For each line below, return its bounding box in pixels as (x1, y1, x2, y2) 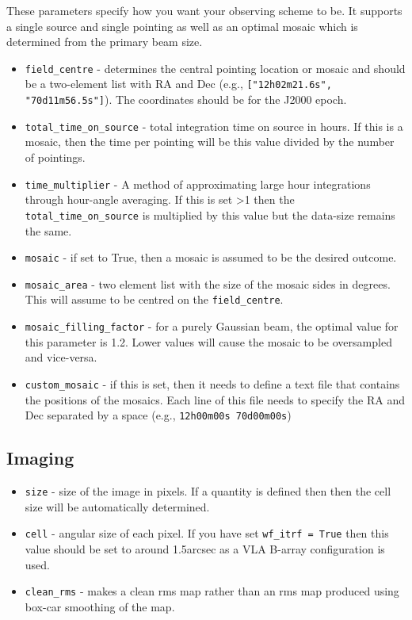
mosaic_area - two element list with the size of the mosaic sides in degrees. (25, 275, 391, 292)
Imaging (6, 446, 74, 470)
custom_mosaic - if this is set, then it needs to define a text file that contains (25, 375, 400, 392)
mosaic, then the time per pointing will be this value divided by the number (25, 133, 395, 150)
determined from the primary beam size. (6, 33, 203, 50)
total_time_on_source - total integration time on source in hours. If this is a (25, 117, 403, 134)
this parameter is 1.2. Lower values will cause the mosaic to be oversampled (25, 333, 392, 350)
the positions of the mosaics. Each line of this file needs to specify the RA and (25, 391, 406, 408)
